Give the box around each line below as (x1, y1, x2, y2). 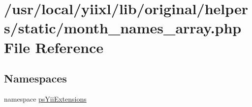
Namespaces (4, 71, 67, 86)
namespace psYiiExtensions (4, 93, 87, 104)
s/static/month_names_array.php (4, 18, 242, 38)
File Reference (4, 37, 104, 57)
